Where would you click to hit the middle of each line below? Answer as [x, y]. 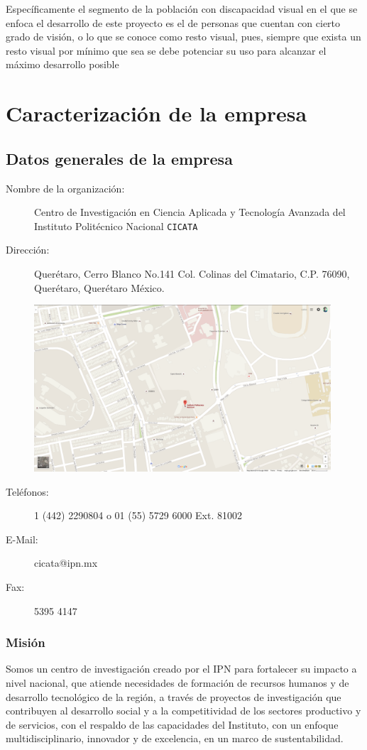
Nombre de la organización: [65, 188]
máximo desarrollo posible [62, 64]
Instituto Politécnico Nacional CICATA [116, 225]
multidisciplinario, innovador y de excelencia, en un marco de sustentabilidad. [175, 738]
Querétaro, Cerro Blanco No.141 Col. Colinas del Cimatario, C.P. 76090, [192, 273]
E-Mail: [22, 539]
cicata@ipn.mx [66, 563]
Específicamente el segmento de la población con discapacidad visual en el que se [182, 9]
